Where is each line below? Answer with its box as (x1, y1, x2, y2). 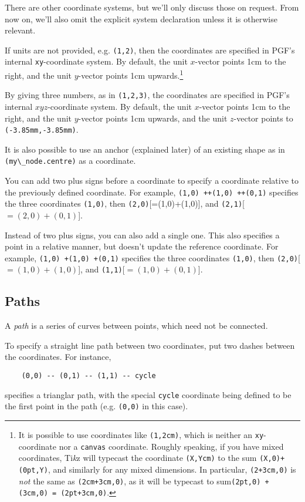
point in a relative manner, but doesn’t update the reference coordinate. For (5, 240, 279, 252)
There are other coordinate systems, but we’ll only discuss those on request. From (5, 1, 299, 13)
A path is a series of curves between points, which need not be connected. (5, 319, 268, 332)
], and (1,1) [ (78, 263, 125, 275)
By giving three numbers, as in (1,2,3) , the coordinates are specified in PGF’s (5, 89, 290, 101)
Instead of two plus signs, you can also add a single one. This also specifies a (5, 228, 280, 241)
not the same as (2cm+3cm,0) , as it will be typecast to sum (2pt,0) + (18, 474, 269, 487)
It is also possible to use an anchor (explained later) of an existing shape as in (5, 143, 285, 155)
